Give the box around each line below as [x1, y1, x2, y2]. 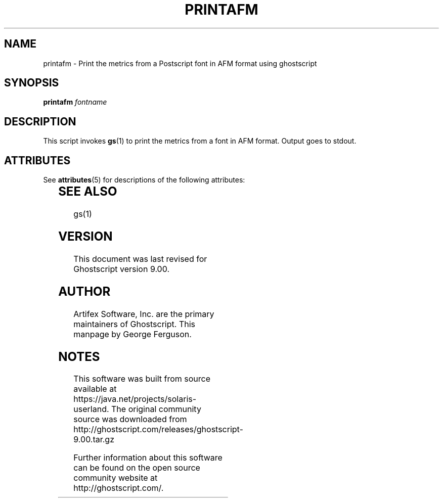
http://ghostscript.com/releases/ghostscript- [73, 424, 243, 435]
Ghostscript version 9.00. [73, 263, 170, 274]
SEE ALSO [58, 184, 117, 199]
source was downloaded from [73, 414, 187, 425]
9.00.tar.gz [73, 434, 114, 445]
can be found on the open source [73, 463, 200, 473]
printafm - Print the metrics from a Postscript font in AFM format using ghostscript [43, 59, 317, 68]
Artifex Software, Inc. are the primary [73, 308, 214, 319]
